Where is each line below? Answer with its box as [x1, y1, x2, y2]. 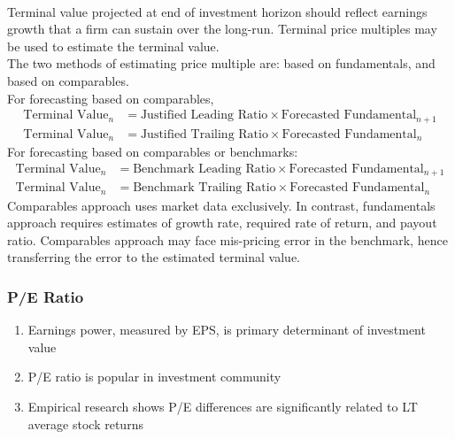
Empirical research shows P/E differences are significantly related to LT [27, 397, 418, 416]
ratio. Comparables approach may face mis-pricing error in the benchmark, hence [7, 230, 448, 249]
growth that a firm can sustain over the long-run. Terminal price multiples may [7, 19, 437, 38]
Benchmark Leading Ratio [133, 162, 276, 175]
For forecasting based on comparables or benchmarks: [7, 142, 298, 161]
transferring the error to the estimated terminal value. [7, 248, 300, 266]
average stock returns [27, 414, 143, 433]
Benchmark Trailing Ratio [133, 181, 276, 195]
